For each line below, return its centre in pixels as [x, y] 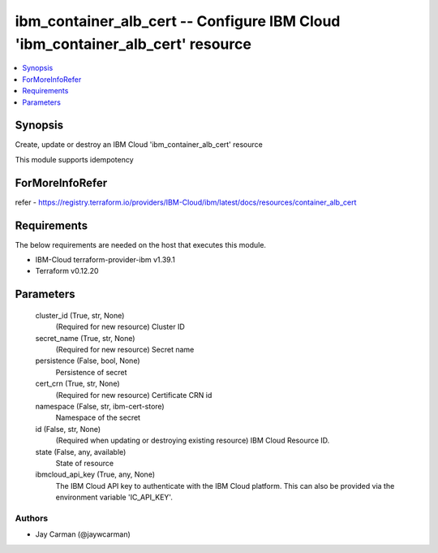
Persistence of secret [91, 372]
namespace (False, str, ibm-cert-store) [100, 406]
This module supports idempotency [74, 159]
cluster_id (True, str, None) [80, 315]
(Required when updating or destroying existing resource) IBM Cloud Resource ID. [193, 441]
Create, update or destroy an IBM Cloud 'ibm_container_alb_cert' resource [139, 145]
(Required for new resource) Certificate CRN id [134, 395]
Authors [32, 518]
